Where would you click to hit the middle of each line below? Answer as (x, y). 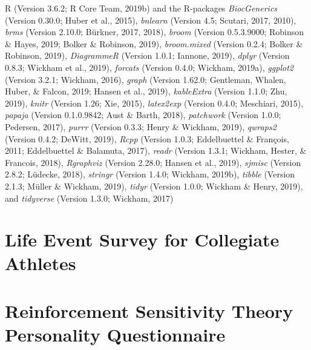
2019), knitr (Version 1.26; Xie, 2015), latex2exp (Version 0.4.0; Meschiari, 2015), (154, 103)
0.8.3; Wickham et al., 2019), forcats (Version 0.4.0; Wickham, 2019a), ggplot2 (149, 67)
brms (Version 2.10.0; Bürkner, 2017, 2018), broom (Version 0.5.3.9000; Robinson (155, 32)
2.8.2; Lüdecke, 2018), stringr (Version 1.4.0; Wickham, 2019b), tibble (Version (150, 174)
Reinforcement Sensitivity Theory (149, 310)
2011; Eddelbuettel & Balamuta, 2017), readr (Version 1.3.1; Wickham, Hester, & (156, 150)
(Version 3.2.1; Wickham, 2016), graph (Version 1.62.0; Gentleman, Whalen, (146, 79)
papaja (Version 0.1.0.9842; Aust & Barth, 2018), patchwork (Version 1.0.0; (143, 115)
